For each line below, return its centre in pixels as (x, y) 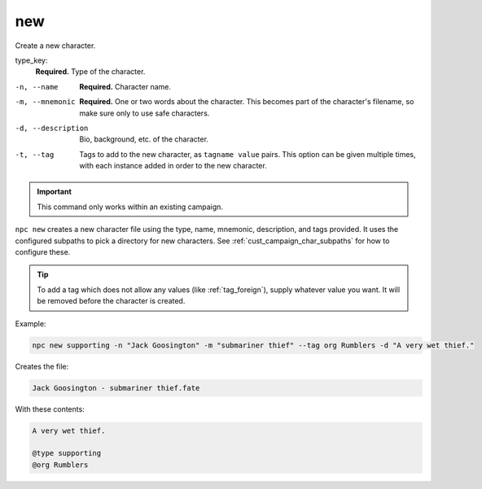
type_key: (31, 60)
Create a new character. (55, 46)
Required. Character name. (125, 86)
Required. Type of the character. (90, 72)
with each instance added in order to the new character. (173, 166)
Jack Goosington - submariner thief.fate (116, 388)
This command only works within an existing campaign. (130, 207)
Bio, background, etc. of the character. (144, 139)
